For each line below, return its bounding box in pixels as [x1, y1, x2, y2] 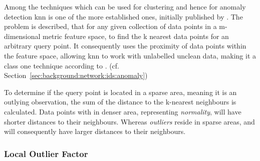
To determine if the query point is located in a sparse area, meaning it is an [4, 86, 237, 97]
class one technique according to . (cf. [4, 60, 120, 70]
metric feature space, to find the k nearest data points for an [43, 30, 229, 41]
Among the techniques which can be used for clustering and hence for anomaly [4, 1, 246, 11]
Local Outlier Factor [4, 147, 88, 159]
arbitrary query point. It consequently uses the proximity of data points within [4, 40, 246, 51]
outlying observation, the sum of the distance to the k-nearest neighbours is [4, 96, 236, 107]
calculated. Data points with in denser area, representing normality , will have [4, 106, 241, 116]
